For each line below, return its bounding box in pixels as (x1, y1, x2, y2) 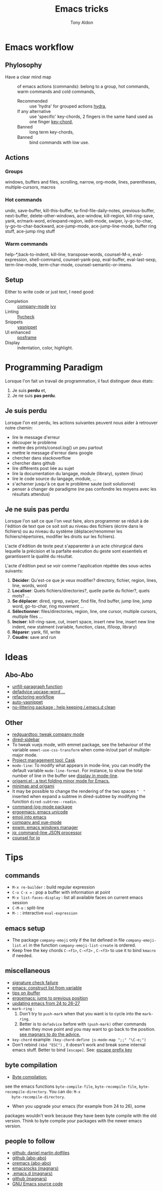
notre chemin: (5, 425, 33, 430)
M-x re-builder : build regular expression (12, 884, 95, 890)
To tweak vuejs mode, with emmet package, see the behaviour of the (12, 742, 151, 748)
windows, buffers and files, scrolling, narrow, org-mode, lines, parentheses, (5, 179, 157, 185)
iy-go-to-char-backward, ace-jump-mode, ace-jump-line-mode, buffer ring (5, 223, 157, 229)
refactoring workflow (12, 694, 54, 700)
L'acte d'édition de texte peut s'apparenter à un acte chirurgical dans (5, 543, 144, 549)
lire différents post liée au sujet (12, 465, 74, 471)
